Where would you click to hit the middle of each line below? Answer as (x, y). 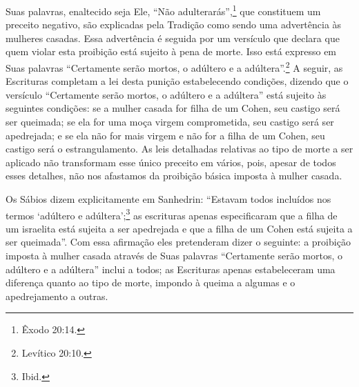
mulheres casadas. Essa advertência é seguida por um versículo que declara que (173, 38)
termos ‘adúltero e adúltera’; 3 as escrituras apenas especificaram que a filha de (172, 214)
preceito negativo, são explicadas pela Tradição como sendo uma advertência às (174, 24)
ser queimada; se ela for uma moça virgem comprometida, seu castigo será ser (170, 122)
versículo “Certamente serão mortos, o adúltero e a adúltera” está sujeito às (166, 94)
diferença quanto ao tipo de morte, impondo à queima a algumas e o (151, 282)
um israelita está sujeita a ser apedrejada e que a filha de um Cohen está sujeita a (179, 228)
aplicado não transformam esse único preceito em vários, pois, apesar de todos (171, 162)
